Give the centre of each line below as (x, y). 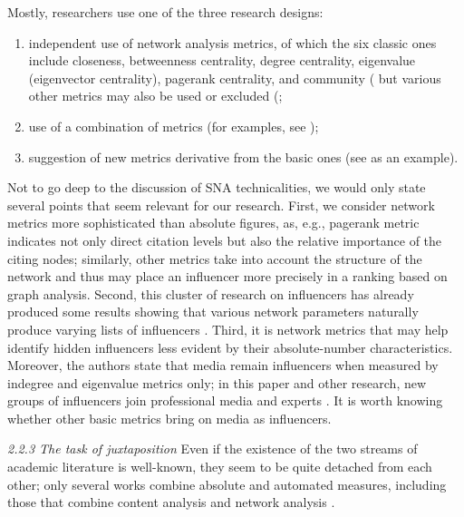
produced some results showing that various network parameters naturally (213, 312)
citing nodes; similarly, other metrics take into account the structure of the (215, 258)
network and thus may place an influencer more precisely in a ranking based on (227, 276)
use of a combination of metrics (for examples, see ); (174, 126)
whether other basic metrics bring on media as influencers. (169, 418)
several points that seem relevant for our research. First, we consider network (221, 205)
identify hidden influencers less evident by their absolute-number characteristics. (230, 347)
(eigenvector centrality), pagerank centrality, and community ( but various (235, 78)
